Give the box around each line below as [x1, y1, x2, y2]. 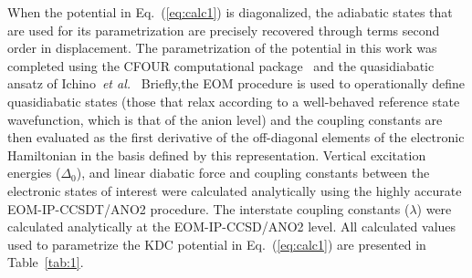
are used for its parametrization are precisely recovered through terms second [7, 20, 440, 39]
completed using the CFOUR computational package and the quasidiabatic [7, 56, 435, 75]
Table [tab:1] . [7, 252, 84, 272]
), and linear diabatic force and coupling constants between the [76, 163, 430, 182]
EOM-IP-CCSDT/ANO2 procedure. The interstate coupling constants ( [7, 199, 410, 218]
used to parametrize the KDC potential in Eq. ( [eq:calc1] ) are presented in [7, 234, 426, 253]
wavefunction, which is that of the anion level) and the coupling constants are [7, 109, 443, 129]
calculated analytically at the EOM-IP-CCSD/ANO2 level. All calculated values [7, 217, 456, 236]
